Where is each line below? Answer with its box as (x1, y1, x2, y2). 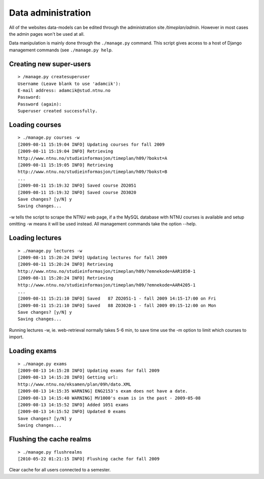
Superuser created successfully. (18, 108, 98, 114)
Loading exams (9, 347, 57, 355)
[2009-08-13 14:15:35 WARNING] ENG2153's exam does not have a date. (18, 389, 188, 394)
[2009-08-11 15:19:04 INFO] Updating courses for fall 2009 (18, 142, 165, 147)
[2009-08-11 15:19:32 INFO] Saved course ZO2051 (18, 183, 136, 188)
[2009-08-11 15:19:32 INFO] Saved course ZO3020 (18, 190, 136, 195)
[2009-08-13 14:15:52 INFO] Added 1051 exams (18, 402, 129, 408)
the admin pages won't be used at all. (9, 31, 85, 37)
